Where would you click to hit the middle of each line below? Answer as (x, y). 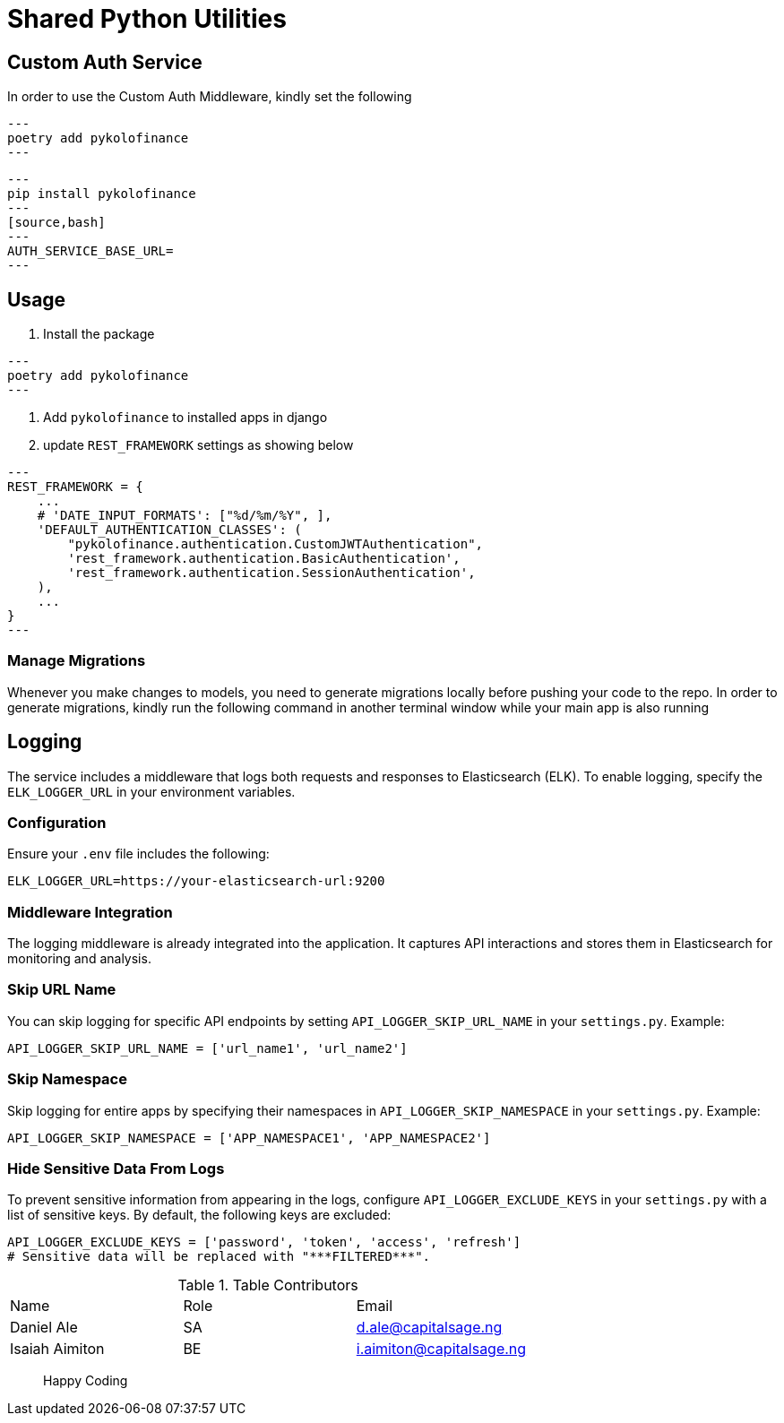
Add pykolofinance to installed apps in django (185, 418)
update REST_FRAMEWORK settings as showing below (198, 445)
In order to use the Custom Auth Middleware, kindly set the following (210, 97)
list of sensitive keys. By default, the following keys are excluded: (199, 1215)
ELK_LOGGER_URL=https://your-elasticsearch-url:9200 (196, 881)
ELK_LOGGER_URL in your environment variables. (151, 791)
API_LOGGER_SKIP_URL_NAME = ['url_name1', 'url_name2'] (207, 1048)
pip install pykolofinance (102, 194)
